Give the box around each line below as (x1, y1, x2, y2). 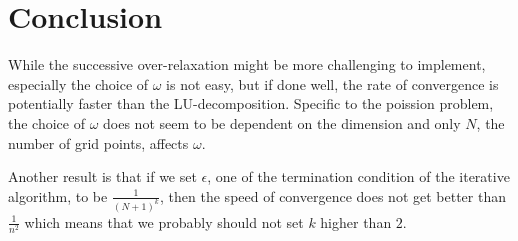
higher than (320, 211, 392, 232)
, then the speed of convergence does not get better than (160, 185, 506, 206)
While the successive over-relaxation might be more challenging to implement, (8, 54, 486, 75)
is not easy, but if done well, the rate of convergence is (166, 73, 499, 94)
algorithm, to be (8, 185, 108, 206)
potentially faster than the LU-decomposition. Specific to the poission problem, (8, 93, 494, 114)
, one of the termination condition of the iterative (207, 166, 510, 187)
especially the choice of (8, 73, 149, 94)
